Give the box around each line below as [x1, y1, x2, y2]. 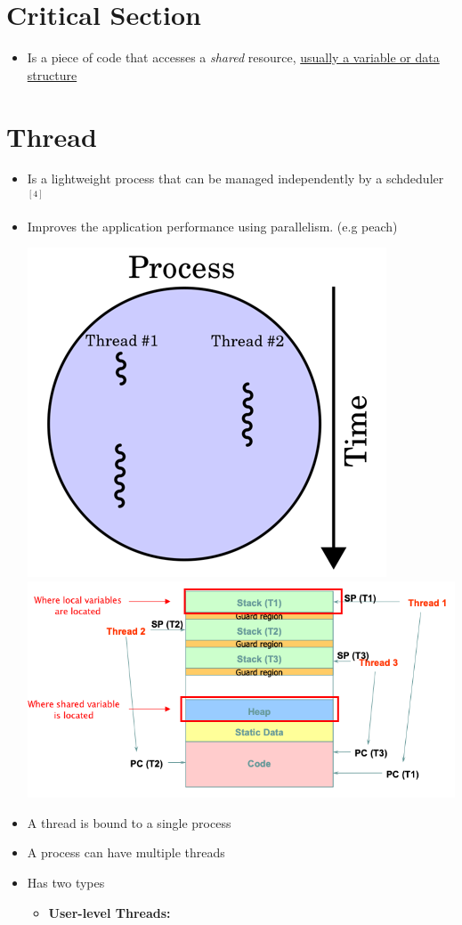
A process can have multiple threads [27, 843, 225, 862]
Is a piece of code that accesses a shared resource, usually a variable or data [27, 48, 440, 67]
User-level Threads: [48, 903, 171, 921]
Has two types [27, 873, 105, 892]
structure [27, 65, 77, 84]
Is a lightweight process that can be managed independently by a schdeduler [27, 169, 444, 188]
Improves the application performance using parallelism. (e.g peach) [27, 216, 398, 235]
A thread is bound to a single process [27, 813, 231, 832]
